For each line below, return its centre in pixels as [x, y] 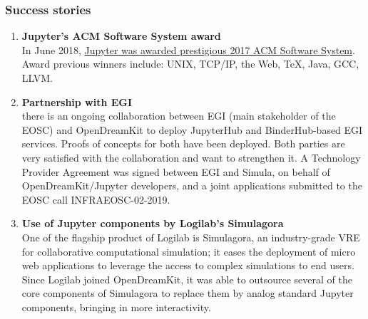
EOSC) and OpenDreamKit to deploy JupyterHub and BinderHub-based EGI [192, 129]
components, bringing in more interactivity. [116, 307]
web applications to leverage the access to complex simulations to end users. [188, 265]
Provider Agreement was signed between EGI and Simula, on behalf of [176, 171]
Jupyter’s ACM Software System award [121, 36]
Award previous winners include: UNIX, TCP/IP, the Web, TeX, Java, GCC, [190, 64]
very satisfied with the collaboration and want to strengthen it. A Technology [191, 157]
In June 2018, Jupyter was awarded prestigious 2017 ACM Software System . [188, 49]
